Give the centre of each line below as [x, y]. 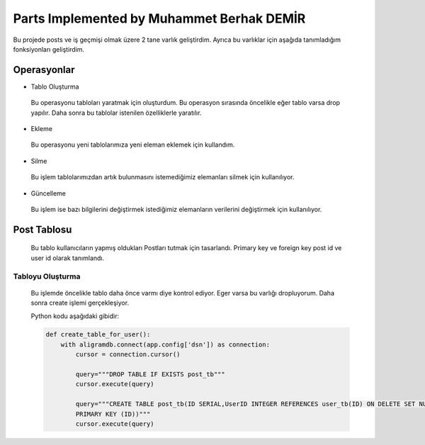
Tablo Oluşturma [55, 86]
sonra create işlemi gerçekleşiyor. [80, 303]
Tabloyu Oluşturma [47, 276]
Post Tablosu [42, 229]
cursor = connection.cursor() [128, 355]
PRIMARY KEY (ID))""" [113, 414]
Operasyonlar [44, 70]
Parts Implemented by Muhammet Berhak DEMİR [159, 18]
